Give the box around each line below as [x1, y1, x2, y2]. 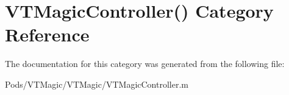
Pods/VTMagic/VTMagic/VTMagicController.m [5, 77, 188, 90]
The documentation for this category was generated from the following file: [5, 57, 285, 70]
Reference [5, 22, 90, 47]
